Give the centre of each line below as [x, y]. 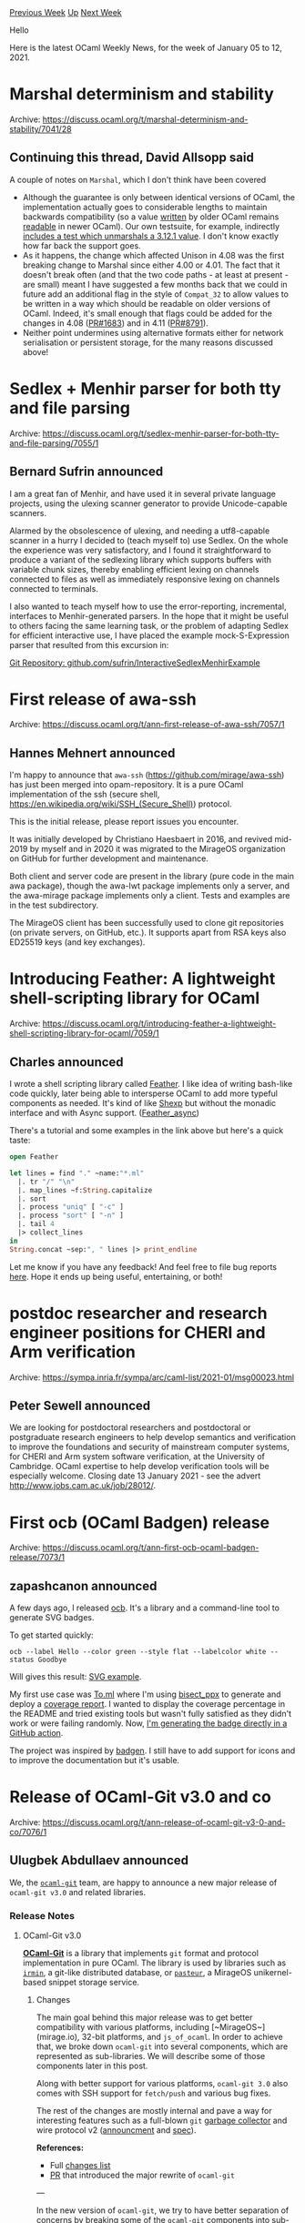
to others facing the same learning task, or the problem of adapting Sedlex [149, 625]
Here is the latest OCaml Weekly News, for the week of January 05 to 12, [146, 48]
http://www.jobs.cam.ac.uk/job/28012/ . [83, 1486]
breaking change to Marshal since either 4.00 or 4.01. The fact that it [151, 265]
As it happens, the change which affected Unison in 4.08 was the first [153, 255]
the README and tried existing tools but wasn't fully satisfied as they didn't [151, 1714]
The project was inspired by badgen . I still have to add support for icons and [152, 1751]
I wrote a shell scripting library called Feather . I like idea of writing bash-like [151, 1084]
